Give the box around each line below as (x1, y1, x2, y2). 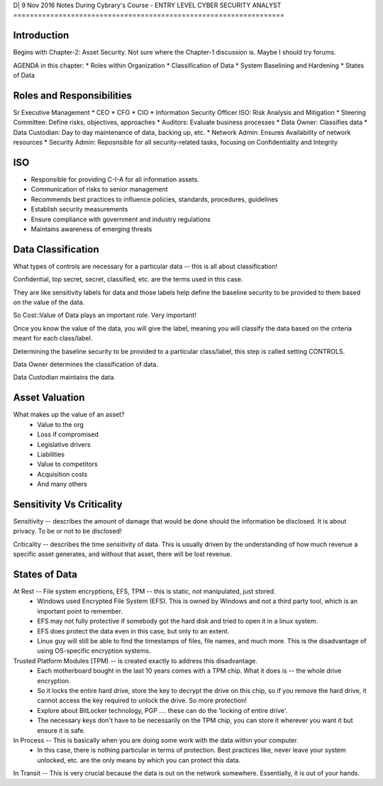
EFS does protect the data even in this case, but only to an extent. (37, 626, 230, 635)
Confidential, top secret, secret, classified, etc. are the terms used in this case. (13, 275, 243, 284)
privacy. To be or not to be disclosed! (13, 527, 122, 536)
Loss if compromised (37, 430, 99, 439)
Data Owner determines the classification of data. (13, 360, 159, 369)
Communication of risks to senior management (30, 185, 168, 194)
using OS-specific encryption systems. (37, 646, 151, 655)
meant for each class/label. (13, 334, 93, 343)
